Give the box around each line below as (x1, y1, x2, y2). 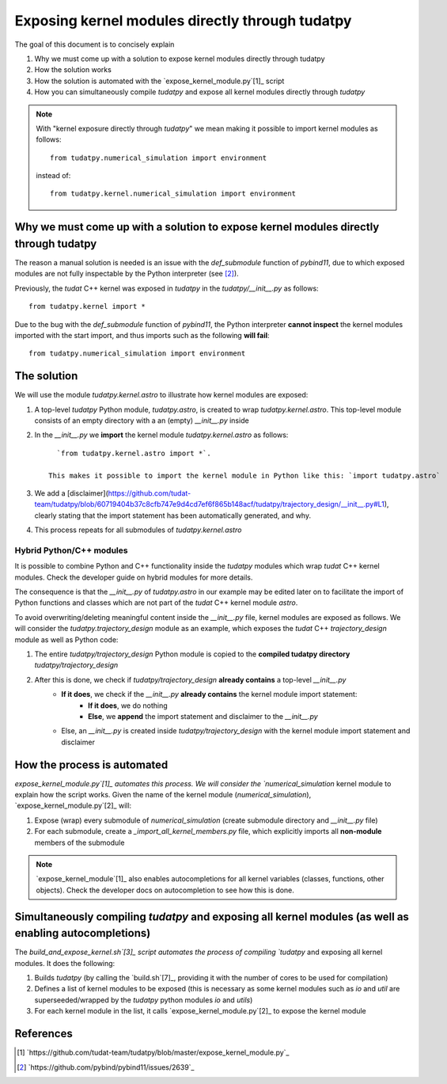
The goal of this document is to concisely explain (14, 40, 175, 49)
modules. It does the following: (14, 958, 116, 968)
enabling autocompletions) (14, 926, 151, 940)
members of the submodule (34, 838, 125, 847)
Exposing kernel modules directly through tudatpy (14, 12, 352, 29)
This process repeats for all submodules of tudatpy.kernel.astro (34, 525, 242, 534)
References (14, 1027, 73, 1040)
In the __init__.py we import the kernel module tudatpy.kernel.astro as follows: (34, 430, 289, 439)
